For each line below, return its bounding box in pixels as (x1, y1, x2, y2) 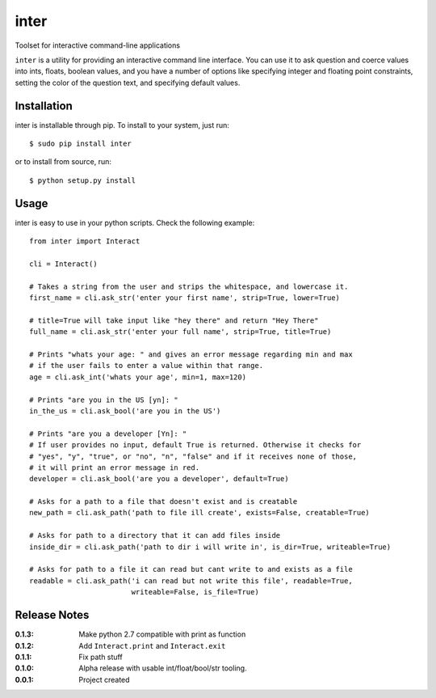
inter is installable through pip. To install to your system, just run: (15, 120, 230, 129)
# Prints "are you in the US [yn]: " (29, 395, 179, 404)
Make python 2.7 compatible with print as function (78, 629, 246, 639)
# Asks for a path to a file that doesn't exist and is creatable (29, 497, 298, 506)
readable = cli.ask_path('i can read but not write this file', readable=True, (29, 576, 353, 586)
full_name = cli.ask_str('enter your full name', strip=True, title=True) (29, 328, 332, 336)
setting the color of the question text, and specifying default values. (15, 78, 241, 87)
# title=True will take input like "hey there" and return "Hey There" (29, 315, 319, 325)
